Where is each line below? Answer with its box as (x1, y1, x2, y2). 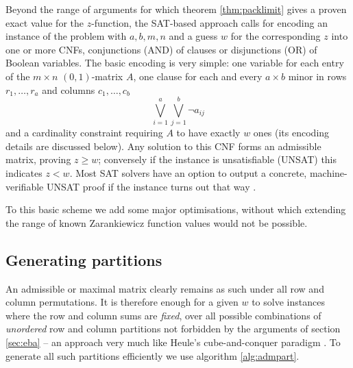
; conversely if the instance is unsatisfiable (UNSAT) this (98, 152, 337, 167)
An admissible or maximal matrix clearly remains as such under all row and (5, 281, 324, 295)
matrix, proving (5, 152, 71, 167)
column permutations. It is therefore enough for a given (5, 295, 239, 309)
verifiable (5, 179, 44, 193)
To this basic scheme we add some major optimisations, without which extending (5, 202, 346, 217)
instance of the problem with (5, 29, 127, 43)
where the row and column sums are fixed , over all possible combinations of (5, 308, 321, 322)
